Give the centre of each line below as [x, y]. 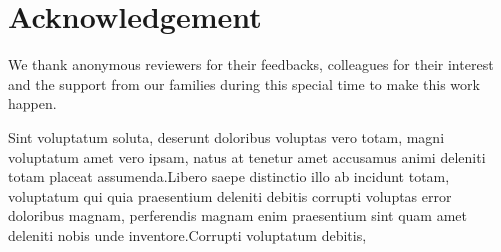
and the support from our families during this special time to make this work [244, 83]
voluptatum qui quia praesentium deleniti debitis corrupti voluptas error [230, 195]
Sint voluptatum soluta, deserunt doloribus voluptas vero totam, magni [226, 136]
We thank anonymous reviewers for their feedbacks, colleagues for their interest [251, 64]
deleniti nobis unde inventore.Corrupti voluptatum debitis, [187, 234]
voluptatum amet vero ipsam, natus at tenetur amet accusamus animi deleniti [247, 156]
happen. [32, 103]
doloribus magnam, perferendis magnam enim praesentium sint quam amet [237, 215]
